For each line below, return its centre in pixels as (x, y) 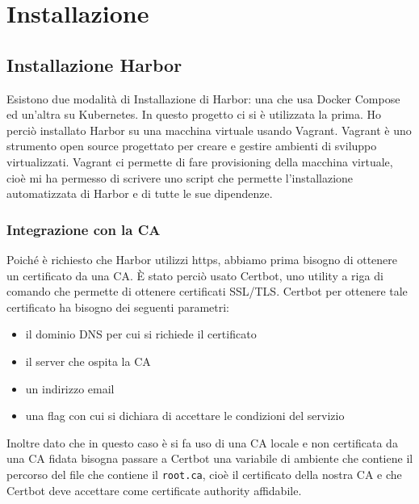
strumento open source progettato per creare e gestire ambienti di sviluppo (192, 146)
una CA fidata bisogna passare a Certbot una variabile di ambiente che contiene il (210, 458)
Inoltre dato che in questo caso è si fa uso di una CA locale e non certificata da (202, 442)
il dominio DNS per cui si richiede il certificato (141, 334)
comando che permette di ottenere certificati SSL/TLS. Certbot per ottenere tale (207, 291)
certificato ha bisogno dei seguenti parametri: (118, 307)
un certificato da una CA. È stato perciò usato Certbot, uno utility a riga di (195, 275)
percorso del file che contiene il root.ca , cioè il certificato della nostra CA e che (204, 474)
